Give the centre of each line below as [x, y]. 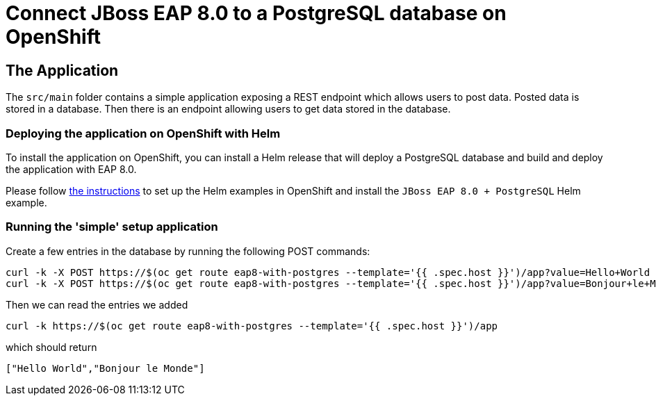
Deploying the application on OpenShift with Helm [143, 133]
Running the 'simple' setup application [112, 227]
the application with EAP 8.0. [71, 169]
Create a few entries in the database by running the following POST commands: [188, 251]
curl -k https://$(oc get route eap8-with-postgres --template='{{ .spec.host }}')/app [252, 326]
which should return [51, 347]
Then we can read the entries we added [97, 304]
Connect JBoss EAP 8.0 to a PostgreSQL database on [256, 13]
